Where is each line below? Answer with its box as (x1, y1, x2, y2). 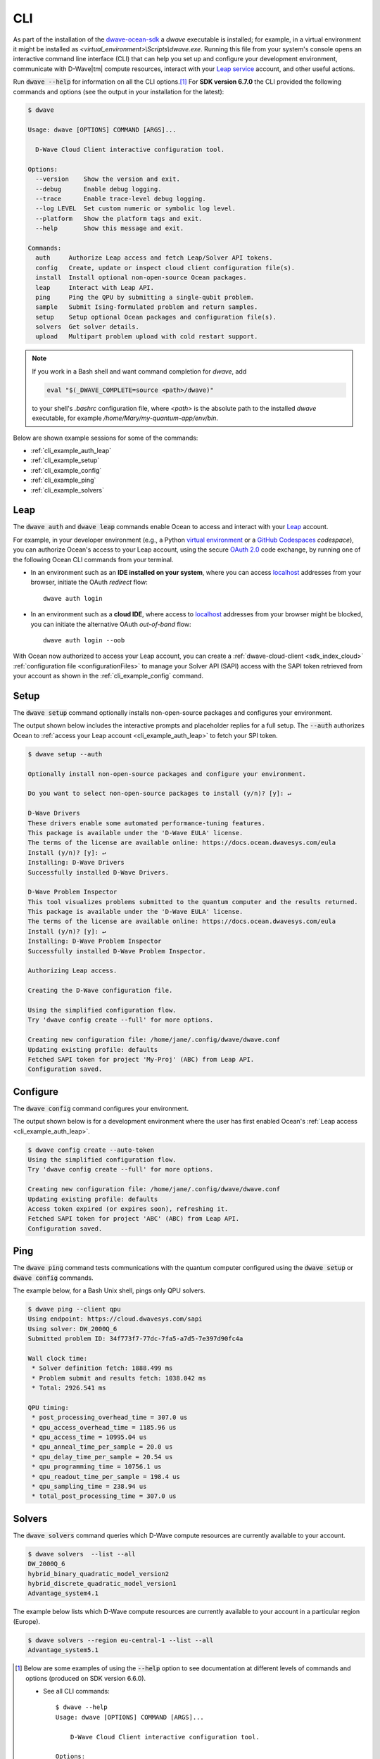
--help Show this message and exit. (35, 224, 184, 232)
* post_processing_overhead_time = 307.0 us (32, 1414, 188, 1421)
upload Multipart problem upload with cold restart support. (35, 333, 258, 341)
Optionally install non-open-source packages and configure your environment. (27, 770, 306, 777)
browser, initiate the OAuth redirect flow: (30, 578, 148, 587)
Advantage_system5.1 (27, 1646, 99, 1654)
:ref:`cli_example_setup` (30, 456, 100, 464)
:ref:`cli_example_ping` (30, 476, 96, 485)
